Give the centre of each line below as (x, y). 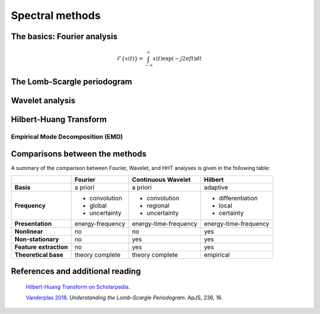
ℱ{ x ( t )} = (130, 59)
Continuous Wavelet (161, 180)
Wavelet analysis (43, 100)
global (98, 206)
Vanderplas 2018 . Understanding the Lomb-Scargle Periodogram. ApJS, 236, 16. (124, 298)
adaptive (216, 187)
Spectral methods (56, 15)
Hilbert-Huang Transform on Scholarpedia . (78, 287)
